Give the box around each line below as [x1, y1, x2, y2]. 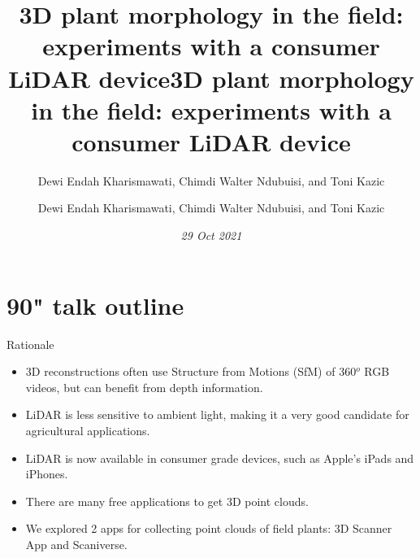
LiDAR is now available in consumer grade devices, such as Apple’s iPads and [25, 449, 414, 466]
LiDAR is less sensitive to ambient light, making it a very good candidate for [25, 406, 409, 423]
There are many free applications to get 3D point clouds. [25, 492, 309, 509]
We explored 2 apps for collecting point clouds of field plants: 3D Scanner [25, 520, 392, 537]
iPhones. [25, 465, 68, 482]
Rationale [6, 335, 54, 352]
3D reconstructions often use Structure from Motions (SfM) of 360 [25, 363, 357, 380]
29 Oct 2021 [180, 227, 242, 244]
